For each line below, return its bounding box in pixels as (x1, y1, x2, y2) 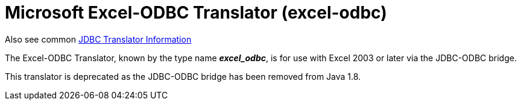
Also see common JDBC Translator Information (5, 34, 192, 44)
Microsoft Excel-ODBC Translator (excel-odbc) (5, 2, 387, 23)
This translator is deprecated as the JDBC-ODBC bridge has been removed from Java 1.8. (5, 71, 361, 82)
